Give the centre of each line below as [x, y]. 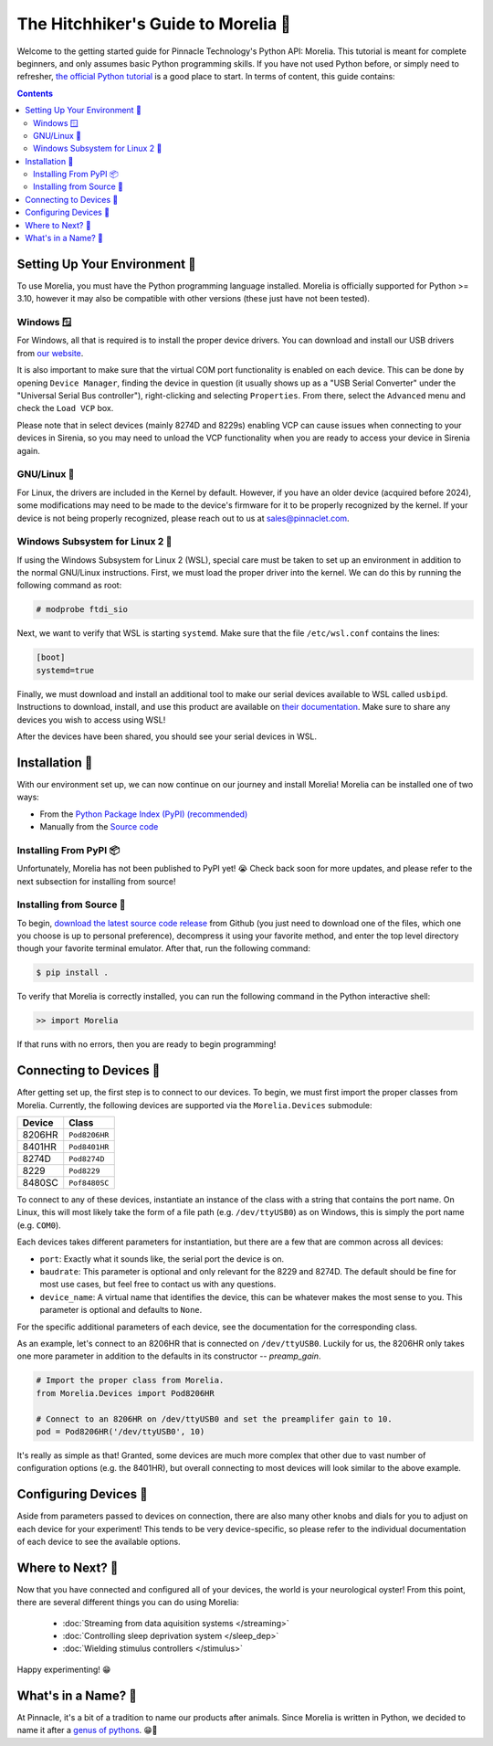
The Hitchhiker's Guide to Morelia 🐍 [154, 24]
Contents [35, 93]
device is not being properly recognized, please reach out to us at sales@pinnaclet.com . [184, 518]
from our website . [50, 353]
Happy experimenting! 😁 [64, 1669]
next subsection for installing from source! [96, 881]
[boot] [51, 657]
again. [29, 450]
